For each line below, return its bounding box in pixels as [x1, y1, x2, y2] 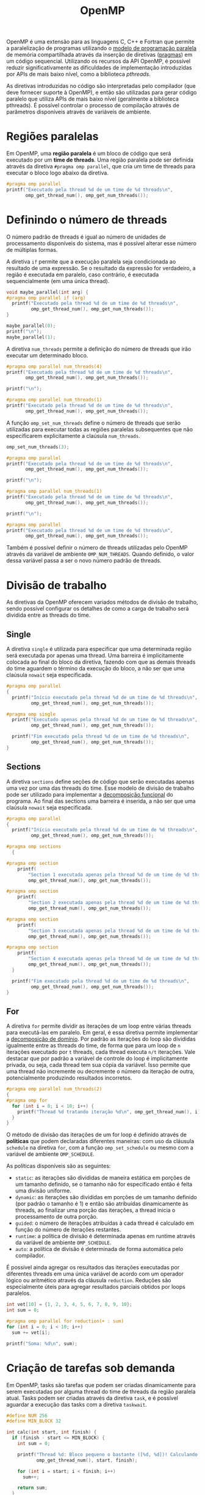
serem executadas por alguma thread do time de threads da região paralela [6, 1388, 196, 1395]
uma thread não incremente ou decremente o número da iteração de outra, [6, 1068, 195, 1075]
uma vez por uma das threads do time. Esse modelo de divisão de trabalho [6, 784, 194, 792]
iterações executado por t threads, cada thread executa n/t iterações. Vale [6, 1049, 196, 1056]
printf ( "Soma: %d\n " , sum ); [6, 1340, 78, 1347]
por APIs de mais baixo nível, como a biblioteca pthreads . [6, 71, 151, 78]
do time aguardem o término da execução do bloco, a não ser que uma [6, 665, 185, 672]
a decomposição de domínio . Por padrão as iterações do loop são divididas [6, 1035, 196, 1043]
